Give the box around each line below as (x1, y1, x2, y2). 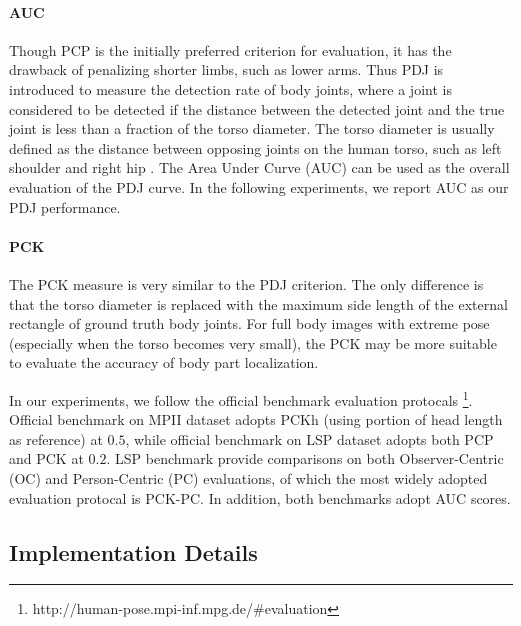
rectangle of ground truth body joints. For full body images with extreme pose (9, 313, 490, 334)
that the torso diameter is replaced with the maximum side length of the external (9, 293, 508, 314)
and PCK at (9, 448, 84, 469)
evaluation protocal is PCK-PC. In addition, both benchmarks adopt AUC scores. (9, 487, 511, 508)
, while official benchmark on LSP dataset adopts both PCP (125, 428, 494, 449)
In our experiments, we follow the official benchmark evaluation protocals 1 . (9, 386, 473, 410)
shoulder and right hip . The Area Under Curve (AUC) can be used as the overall (9, 157, 510, 178)
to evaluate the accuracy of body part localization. (9, 352, 319, 373)
